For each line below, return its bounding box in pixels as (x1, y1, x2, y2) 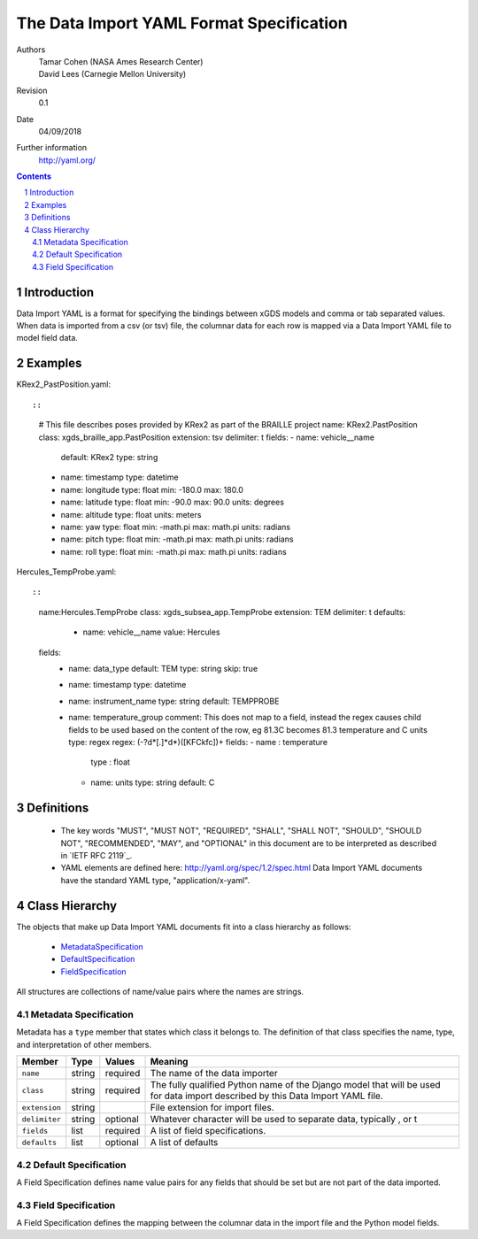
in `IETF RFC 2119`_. (60, 850, 133, 860)
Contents (16, 171, 52, 181)
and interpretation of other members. (16, 1039, 152, 1050)
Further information (16, 142, 88, 153)
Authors (16, 44, 46, 55)
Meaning (150, 1056, 189, 1068)
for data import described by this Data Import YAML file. (150, 1089, 384, 1102)
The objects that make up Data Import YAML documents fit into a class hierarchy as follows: (16, 921, 351, 932)
